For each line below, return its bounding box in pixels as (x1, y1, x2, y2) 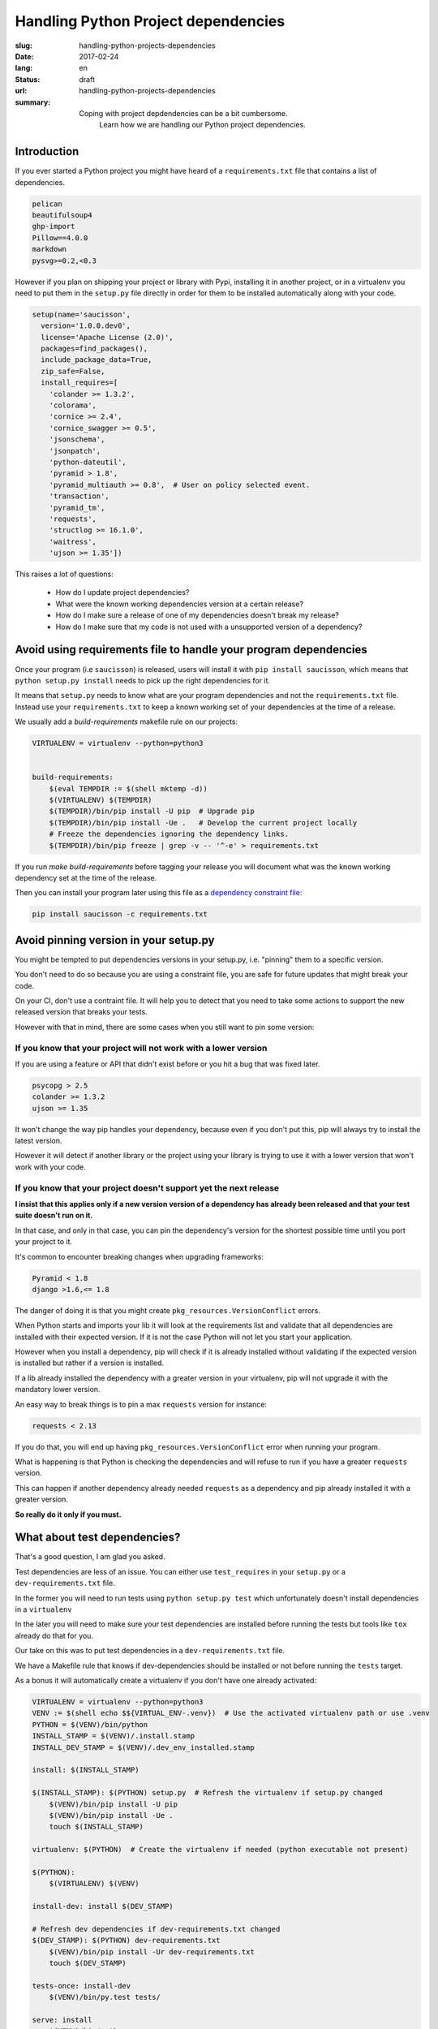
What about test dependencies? (15, 1531, 181, 1544)
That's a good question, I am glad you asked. (15, 1552, 165, 1562)
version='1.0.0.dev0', (41, 321, 131, 330)
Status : (15, 74, 41, 84)
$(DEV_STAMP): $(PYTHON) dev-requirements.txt (32, 1936, 221, 1945)
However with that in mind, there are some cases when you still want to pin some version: (15, 1022, 315, 1032)
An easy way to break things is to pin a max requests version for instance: (15, 1399, 268, 1409)
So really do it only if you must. (15, 1510, 122, 1519)
